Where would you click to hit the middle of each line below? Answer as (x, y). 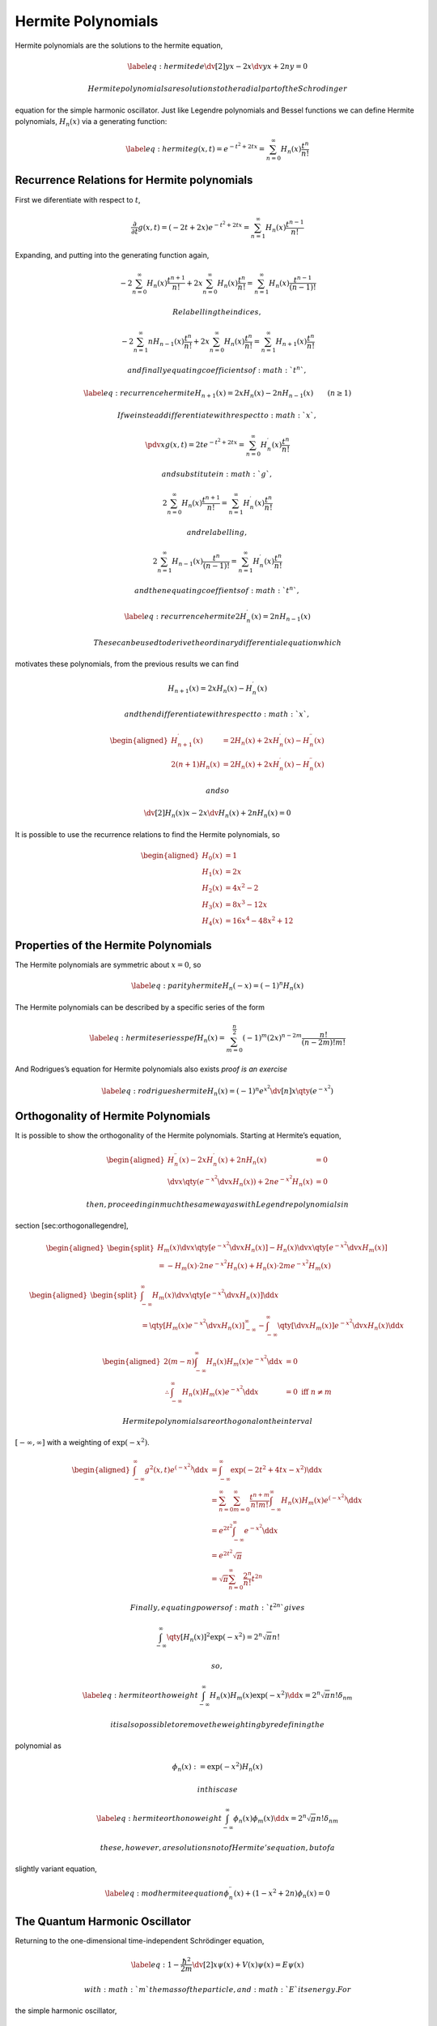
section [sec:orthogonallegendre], (72, 1225)
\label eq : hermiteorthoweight (140, 1695)
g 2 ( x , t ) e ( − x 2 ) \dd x (177, 1469)
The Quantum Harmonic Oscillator (103, 1922)
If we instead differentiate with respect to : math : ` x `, (217, 416)
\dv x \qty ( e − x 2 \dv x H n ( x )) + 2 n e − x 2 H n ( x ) (240, 1181)
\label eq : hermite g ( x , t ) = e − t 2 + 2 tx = (195, 148)
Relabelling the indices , (217, 312)
